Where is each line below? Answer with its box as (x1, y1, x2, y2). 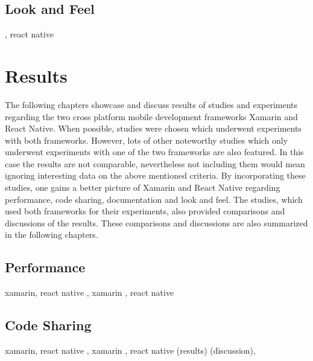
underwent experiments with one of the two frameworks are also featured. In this (5, 145, 304, 158)
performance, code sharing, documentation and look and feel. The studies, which (5, 193, 303, 205)
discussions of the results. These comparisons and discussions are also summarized (5, 216, 308, 229)
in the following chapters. (5, 228, 98, 241)
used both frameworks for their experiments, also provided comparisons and (5, 205, 285, 217)
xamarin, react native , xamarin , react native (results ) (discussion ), (5, 344, 256, 357)
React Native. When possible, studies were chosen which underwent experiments (5, 122, 302, 135)
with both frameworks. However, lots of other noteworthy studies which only (5, 133, 288, 146)
